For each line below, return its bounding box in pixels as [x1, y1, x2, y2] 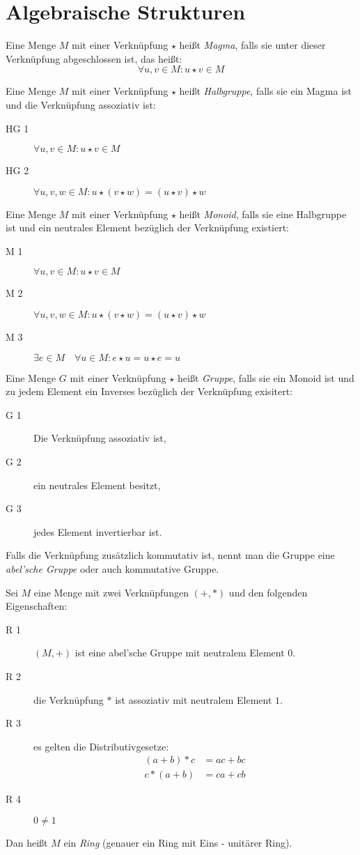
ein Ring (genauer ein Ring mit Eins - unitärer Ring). [63, 835, 292, 849]
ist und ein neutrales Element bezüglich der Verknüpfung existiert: [6, 220, 290, 235]
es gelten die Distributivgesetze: [33, 739, 169, 753]
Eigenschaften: [6, 599, 68, 613]
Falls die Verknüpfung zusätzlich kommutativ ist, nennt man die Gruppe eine [6, 548, 335, 562]
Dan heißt [6, 835, 48, 849]
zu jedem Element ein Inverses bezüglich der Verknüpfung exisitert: [6, 384, 293, 399]
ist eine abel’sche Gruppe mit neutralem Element [75, 645, 285, 660]
